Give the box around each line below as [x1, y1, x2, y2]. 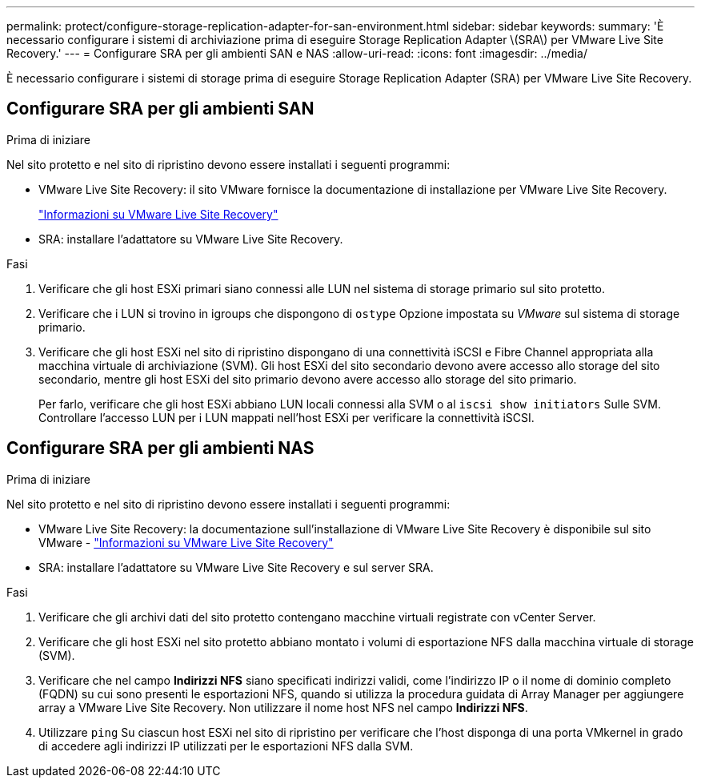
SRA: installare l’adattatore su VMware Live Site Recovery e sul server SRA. [38, 560, 434, 574]
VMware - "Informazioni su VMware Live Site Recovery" [38, 535, 334, 549]
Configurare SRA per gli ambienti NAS [6, 438, 314, 459]
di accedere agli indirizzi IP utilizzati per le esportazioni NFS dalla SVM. [38, 738, 414, 753]
